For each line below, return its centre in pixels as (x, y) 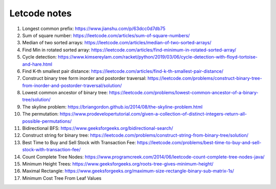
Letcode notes (41, 13)
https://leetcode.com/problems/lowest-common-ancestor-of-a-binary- (184, 93)
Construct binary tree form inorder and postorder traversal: (84, 78)
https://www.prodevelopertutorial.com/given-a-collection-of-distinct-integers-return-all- (153, 114)
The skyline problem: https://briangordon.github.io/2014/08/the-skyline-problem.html (112, 106)
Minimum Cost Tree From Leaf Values (62, 178)
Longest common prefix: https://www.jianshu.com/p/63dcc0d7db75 (94, 29)
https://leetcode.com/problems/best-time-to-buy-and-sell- (199, 142)
